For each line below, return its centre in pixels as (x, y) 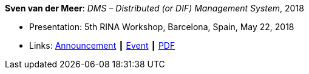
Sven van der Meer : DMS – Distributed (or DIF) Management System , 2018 (154, 8)
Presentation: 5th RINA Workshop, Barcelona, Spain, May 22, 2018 (162, 27)
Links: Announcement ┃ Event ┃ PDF (102, 45)
